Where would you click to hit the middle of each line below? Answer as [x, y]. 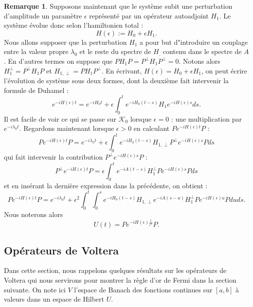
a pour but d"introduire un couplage [194, 42]
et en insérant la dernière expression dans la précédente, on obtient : [106, 185]
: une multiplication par [206, 118]
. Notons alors [199, 61]
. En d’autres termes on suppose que [58, 61]
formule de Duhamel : [36, 90]
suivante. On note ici [35, 289]
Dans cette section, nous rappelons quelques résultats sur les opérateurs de [115, 270]
